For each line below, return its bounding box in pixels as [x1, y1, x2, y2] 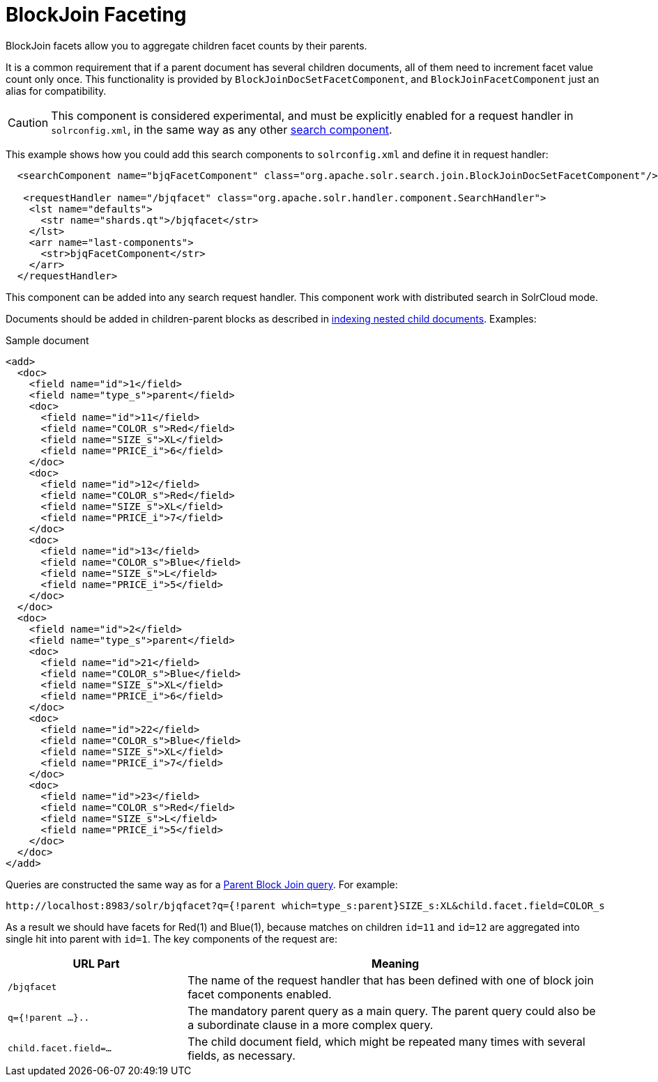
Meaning [371, 956, 420, 971]
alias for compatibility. [6, 84, 107, 97]
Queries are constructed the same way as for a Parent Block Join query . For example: [6, 878, 398, 890]
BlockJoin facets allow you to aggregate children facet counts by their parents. [6, 39, 367, 52]
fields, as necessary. [188, 1048, 296, 1062]
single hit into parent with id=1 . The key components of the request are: [6, 932, 337, 945]
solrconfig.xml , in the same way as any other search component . [51, 122, 392, 137]
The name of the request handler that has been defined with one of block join [188, 973, 594, 987]
